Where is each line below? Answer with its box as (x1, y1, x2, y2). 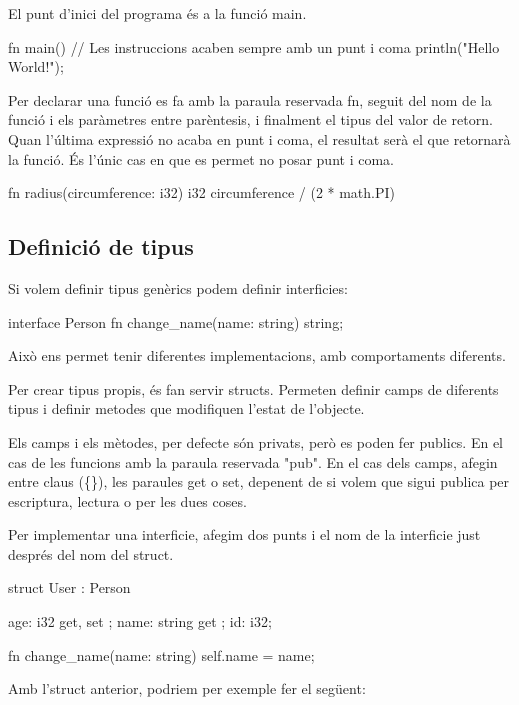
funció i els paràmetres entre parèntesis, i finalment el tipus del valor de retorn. (8, 109, 493, 130)
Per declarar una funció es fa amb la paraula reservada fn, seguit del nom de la (8, 89, 492, 110)
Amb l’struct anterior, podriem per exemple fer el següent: (8, 678, 366, 699)
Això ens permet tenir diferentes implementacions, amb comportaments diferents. (8, 345, 506, 366)
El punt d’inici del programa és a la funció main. (8, 3, 307, 23)
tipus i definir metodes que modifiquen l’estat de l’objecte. (8, 398, 365, 419)
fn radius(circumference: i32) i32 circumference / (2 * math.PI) (8, 182, 396, 203)
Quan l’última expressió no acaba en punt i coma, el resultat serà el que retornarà (8, 128, 511, 149)
